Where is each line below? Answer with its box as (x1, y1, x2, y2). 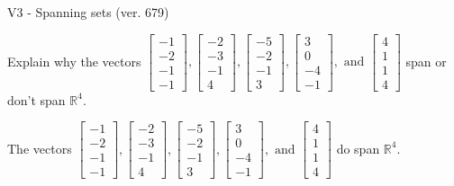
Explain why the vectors (7, 51, 141, 70)
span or (405, 51, 447, 70)
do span (336, 138, 380, 157)
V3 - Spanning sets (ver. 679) (7, 3, 169, 21)
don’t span (7, 90, 66, 109)
